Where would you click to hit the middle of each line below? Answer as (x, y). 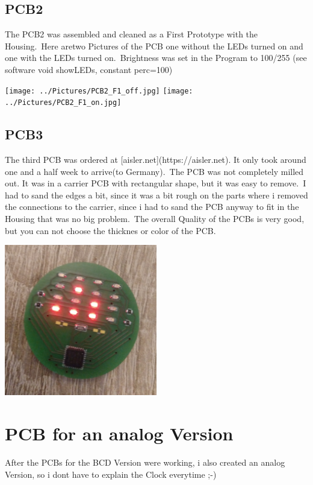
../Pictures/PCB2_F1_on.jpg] (63, 103)
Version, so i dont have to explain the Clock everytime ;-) (111, 474)
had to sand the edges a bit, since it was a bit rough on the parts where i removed (156, 195)
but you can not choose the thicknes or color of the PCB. (110, 230)
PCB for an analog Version (119, 433)
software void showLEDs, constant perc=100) (89, 69)
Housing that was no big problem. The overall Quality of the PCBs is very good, (155, 219)
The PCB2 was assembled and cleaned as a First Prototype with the (132, 34)
